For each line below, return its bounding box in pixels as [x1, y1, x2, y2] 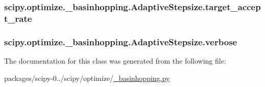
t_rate [4, 12, 32, 24]
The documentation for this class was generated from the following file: [4, 55, 226, 66]
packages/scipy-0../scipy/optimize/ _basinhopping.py [4, 72, 170, 83]
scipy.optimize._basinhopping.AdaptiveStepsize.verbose [4, 35, 237, 48]
